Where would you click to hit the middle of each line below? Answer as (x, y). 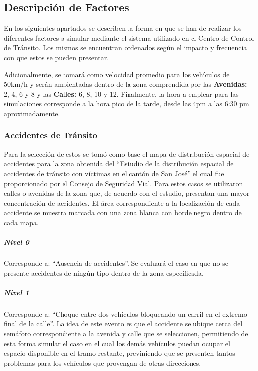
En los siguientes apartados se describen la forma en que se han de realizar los (123, 28)
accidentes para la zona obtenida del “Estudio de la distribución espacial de (119, 164)
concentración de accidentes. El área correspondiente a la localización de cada (122, 202)
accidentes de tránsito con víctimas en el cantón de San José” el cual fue (114, 173)
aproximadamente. (32, 113)
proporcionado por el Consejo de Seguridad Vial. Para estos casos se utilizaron (124, 183)
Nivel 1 (17, 292)
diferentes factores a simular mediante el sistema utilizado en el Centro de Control (129, 38)
